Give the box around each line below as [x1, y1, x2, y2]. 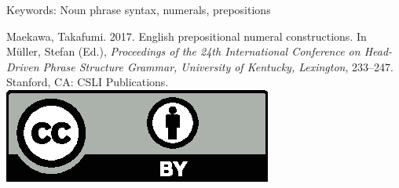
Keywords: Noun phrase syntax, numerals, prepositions [6, 2, 271, 17]
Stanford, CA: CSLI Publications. [6, 74, 169, 90]
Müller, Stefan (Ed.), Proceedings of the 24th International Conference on [6, 43, 361, 60]
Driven [6, 58, 39, 74]
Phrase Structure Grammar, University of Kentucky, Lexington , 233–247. [42, 58, 394, 74]
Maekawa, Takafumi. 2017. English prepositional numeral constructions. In [6, 27, 367, 44]
